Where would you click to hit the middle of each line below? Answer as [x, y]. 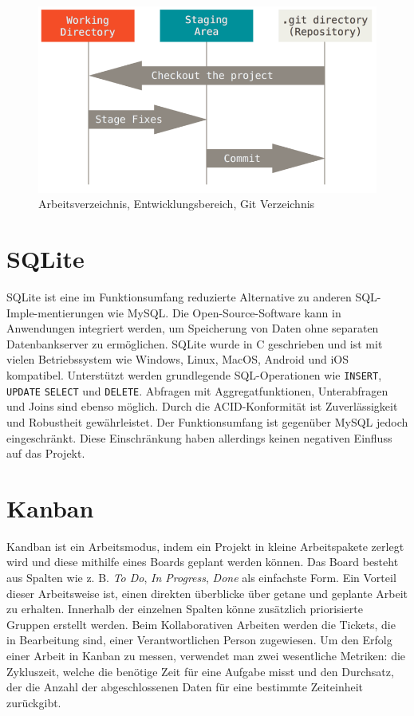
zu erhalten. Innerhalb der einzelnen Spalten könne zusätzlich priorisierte [185, 609]
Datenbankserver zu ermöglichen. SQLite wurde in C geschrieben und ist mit [195, 343]
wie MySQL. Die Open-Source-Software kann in [224, 312]
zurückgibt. [34, 702]
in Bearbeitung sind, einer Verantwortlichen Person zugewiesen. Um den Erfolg [199, 640]
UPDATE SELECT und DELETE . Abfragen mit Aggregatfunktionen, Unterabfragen [197, 390]
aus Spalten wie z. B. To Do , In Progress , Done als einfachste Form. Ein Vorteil [201, 577]
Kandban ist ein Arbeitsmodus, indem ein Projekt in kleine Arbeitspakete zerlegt [205, 546]
